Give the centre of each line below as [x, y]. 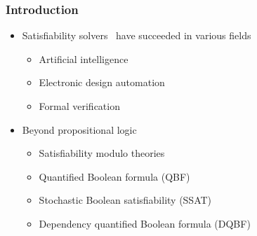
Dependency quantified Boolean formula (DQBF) [145, 223]
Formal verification [79, 106]
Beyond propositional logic [79, 129]
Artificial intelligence [84, 58]
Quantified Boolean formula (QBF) [114, 176]
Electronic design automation [102, 82]
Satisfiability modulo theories [102, 153]
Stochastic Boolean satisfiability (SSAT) [125, 200]
